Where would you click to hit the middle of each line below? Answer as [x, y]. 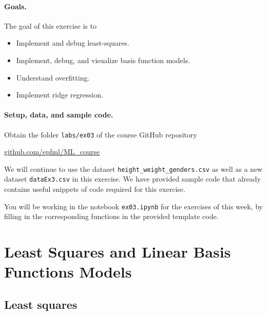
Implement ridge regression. [60, 95]
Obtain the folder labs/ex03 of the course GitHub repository [101, 134]
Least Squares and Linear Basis [118, 252]
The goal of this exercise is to [50, 25]
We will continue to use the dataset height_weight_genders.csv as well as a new [133, 169]
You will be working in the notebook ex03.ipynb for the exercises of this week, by [133, 206]
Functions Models [68, 272]
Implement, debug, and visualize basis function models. [103, 60]
